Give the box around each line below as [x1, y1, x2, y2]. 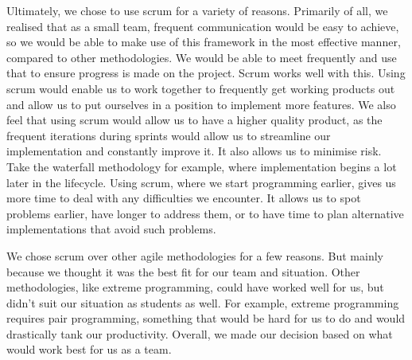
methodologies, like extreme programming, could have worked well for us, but [6, 279, 384, 295]
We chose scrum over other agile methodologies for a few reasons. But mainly [6, 247, 383, 264]
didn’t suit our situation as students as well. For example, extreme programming [6, 294, 399, 311]
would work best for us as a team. [6, 341, 172, 358]
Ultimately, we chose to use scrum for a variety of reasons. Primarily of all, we [6, 2, 388, 18]
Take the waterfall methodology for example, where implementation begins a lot [6, 158, 397, 174]
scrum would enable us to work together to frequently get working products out [6, 80, 395, 96]
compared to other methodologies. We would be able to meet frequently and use [6, 49, 397, 65]
